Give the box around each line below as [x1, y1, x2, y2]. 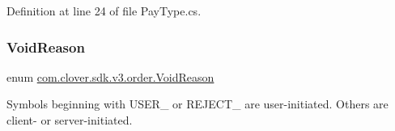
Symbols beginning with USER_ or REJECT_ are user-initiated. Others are [6, 95, 389, 112]
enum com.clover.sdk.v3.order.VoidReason [6, 68, 214, 85]
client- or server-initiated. [6, 112, 133, 128]
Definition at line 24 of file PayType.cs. [6, 2, 202, 19]
